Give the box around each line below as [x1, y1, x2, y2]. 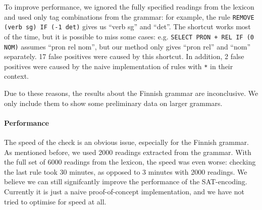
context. [4, 71, 29, 81]
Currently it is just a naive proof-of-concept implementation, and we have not [4, 186, 244, 197]
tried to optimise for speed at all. [4, 196, 107, 206]
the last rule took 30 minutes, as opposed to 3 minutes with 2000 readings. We [4, 166, 247, 177]
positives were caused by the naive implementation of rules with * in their [4, 61, 233, 71]
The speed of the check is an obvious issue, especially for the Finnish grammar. [4, 137, 249, 147]
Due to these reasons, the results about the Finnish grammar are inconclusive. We [4, 88, 258, 98]
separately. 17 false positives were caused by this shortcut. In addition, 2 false [4, 51, 244, 62]
